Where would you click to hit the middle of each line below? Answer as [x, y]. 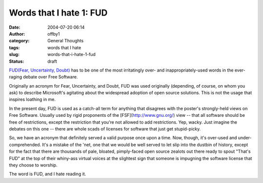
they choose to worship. [33, 165]
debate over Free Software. [50, 77]
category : [19, 41]
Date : [15, 27]
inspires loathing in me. [32, 99]
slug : [14, 55]
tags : [14, 47]
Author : [17, 34]
